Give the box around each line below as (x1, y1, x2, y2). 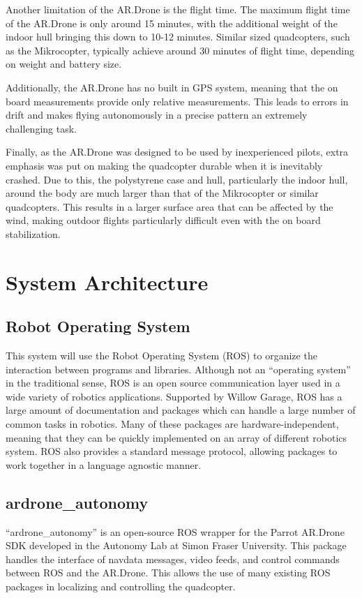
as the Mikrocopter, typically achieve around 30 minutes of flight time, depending (6, 43, 355, 57)
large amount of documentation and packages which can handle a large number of (6, 403, 356, 417)
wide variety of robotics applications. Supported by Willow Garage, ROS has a (6, 389, 342, 403)
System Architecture (6, 267, 209, 296)
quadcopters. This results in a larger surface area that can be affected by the (6, 199, 333, 214)
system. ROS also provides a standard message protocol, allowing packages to (6, 444, 338, 458)
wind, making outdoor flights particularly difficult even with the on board (6, 213, 321, 227)
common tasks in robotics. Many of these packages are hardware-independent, (6, 417, 339, 431)
